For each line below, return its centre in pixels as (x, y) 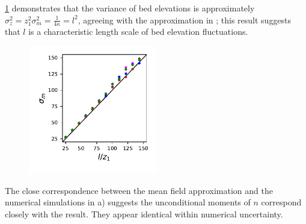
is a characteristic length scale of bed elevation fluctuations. (138, 32)
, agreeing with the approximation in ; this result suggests (185, 20)
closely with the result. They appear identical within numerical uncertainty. (144, 213)
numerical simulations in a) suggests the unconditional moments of (128, 202)
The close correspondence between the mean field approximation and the (139, 190)
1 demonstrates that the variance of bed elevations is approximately (130, 8)
